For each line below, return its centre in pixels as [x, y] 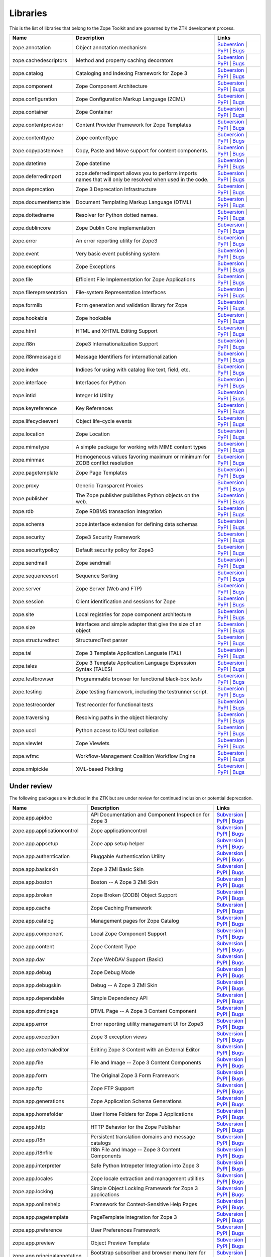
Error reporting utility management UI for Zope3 [147, 1024]
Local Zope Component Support [128, 934]
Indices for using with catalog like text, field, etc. [133, 370]
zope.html [24, 331]
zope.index [25, 370]
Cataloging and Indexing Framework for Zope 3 [131, 73]
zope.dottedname [33, 215]
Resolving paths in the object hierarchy [122, 717]
